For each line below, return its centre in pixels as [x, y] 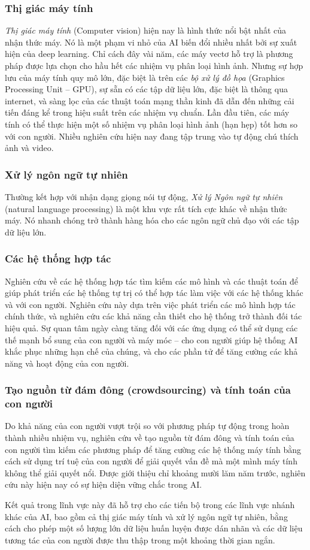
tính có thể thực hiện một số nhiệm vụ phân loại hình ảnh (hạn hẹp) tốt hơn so [151, 124]
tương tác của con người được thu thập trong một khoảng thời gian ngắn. [140, 540]
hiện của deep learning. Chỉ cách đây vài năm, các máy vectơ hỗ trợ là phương [149, 54]
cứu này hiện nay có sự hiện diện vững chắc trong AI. [104, 484]
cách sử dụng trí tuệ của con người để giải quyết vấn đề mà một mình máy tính [151, 461]
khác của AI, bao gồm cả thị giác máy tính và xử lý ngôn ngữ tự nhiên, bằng [146, 516]
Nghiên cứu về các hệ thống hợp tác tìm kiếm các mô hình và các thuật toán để [151, 281]
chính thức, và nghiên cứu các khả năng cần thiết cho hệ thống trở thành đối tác [154, 316]
